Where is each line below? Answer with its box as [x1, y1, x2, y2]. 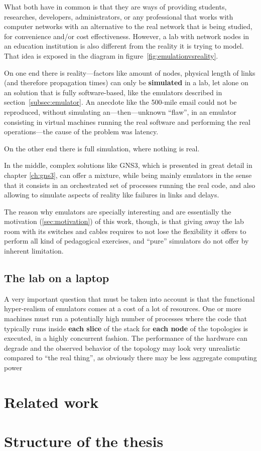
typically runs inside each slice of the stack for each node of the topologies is [4, 323, 248, 333]
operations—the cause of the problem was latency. [4, 126, 159, 137]
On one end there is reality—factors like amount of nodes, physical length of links [4, 67, 255, 78]
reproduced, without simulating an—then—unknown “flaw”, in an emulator [4, 106, 237, 117]
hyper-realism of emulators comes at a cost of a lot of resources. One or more [4, 303, 241, 314]
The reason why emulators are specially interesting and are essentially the [4, 206, 231, 216]
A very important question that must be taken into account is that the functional [4, 293, 255, 304]
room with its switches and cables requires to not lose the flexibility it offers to [4, 225, 246, 236]
